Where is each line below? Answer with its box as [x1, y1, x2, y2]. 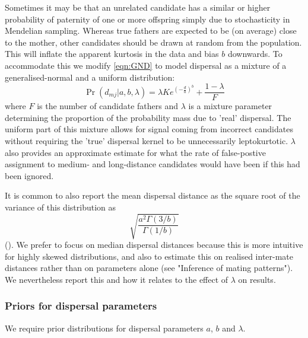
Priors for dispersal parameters [5, 298, 157, 313]
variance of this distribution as [5, 200, 116, 213]
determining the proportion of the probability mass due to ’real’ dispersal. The [5, 111, 291, 123]
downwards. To [227, 47, 282, 60]
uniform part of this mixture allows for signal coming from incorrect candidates [5, 123, 293, 135]
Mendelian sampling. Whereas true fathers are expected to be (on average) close [5, 24, 297, 37]
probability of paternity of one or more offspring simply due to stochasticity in [5, 12, 290, 25]
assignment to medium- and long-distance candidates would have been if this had [5, 158, 300, 170]
